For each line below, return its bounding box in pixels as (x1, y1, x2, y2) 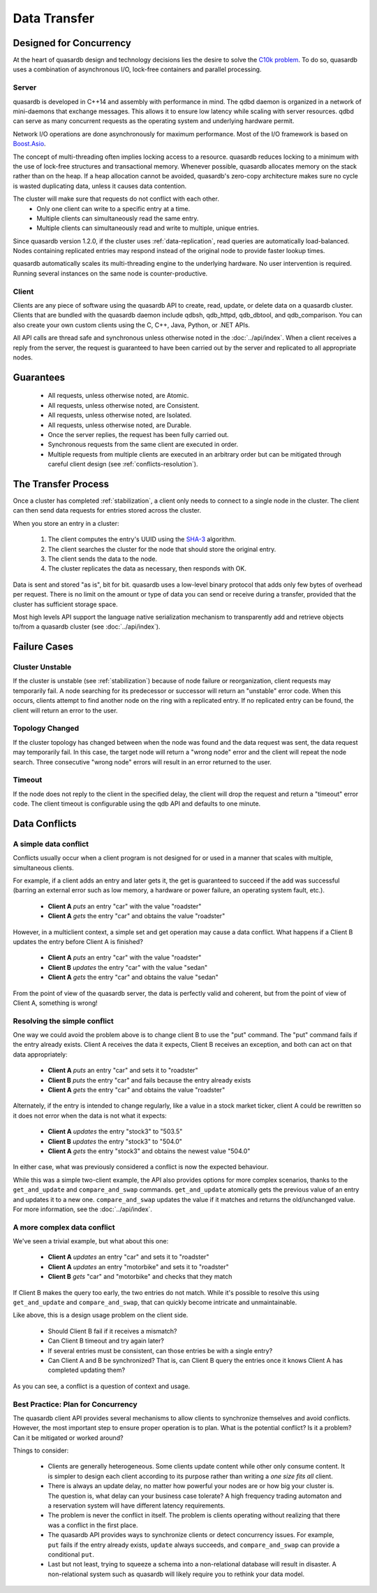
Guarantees (13, 371, 66, 383)
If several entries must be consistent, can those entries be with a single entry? (47, 1346, 273, 1355)
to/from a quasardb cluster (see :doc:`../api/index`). (13, 622, 161, 631)
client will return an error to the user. (13, 706, 118, 715)
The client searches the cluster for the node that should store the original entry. (47, 545, 276, 553)
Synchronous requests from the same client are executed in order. (47, 441, 239, 449)
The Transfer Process (13, 478, 110, 490)
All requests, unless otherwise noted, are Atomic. (47, 392, 189, 400)
